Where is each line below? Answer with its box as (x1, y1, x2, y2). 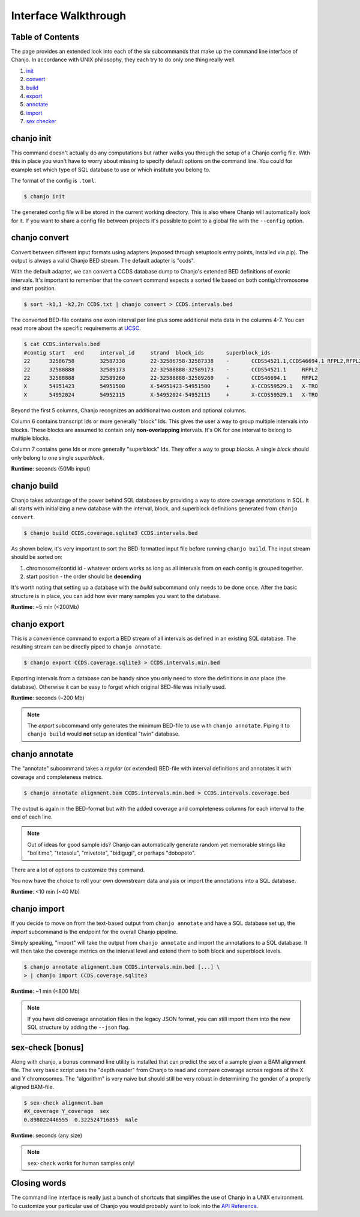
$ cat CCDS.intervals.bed (23, 341, 100, 348)
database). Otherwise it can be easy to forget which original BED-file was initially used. (11, 683, 226, 691)
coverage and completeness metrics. (11, 773, 103, 781)
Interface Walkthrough (11, 9, 127, 22)
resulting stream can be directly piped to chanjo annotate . (11, 643, 162, 650)
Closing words (11, 1178, 67, 1188)
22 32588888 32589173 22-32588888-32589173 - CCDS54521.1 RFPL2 (23, 366, 318, 373)
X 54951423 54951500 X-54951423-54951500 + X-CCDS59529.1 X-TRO (23, 383, 318, 390)
